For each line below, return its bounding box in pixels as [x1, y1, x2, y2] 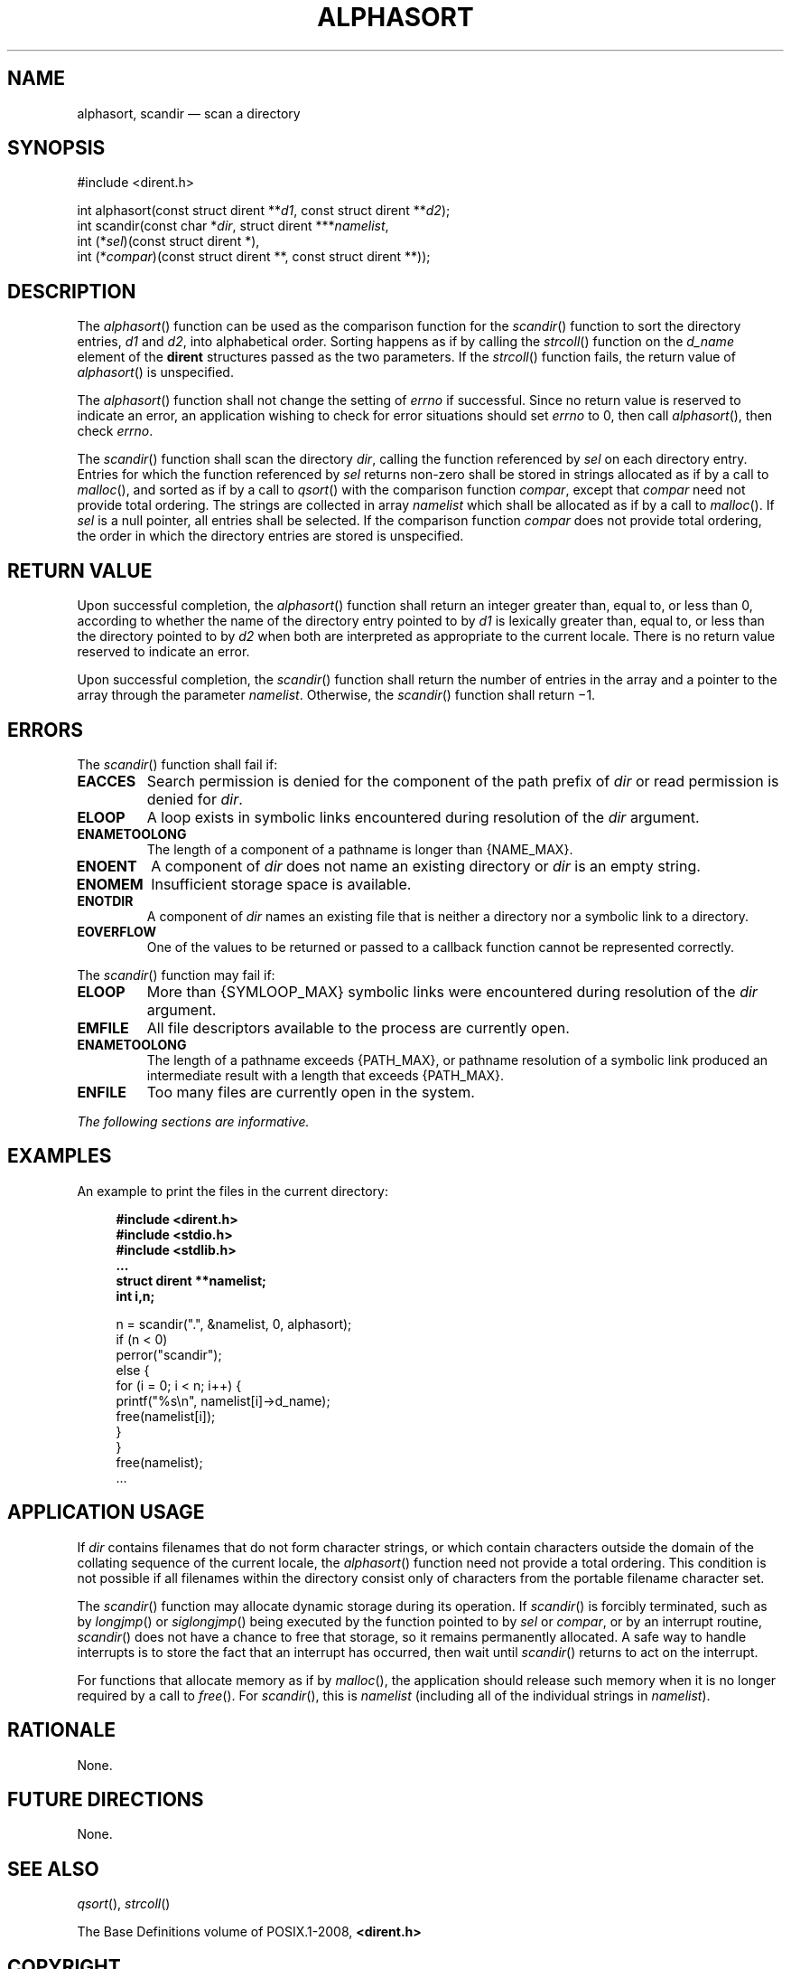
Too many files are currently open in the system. [146, 1082, 475, 1101]
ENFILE [77, 1082, 126, 1101]
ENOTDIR [77, 892, 134, 909]
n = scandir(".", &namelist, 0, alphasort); [116, 1315, 352, 1332]
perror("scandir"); [116, 1346, 222, 1362]
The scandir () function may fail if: [77, 966, 275, 983]
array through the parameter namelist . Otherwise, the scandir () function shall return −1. [77, 687, 596, 703]
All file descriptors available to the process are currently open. [146, 1018, 570, 1037]
